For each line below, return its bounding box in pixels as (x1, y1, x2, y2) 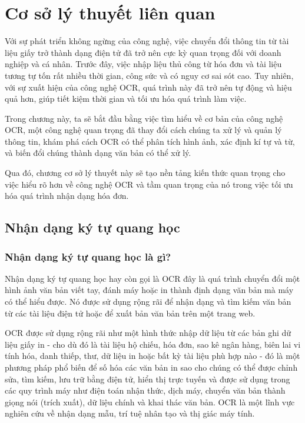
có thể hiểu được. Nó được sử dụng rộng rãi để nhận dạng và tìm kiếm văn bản (5, 295, 291, 308)
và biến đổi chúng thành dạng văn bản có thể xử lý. (5, 146, 191, 159)
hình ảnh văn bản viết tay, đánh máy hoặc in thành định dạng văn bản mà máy (5, 284, 294, 296)
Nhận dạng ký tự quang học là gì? (5, 249, 171, 264)
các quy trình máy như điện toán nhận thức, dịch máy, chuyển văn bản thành (5, 384, 286, 397)
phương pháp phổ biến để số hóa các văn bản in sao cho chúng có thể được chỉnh (5, 361, 298, 373)
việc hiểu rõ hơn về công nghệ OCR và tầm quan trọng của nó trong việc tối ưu (5, 178, 293, 190)
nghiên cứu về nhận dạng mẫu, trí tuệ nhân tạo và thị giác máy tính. (5, 407, 255, 419)
